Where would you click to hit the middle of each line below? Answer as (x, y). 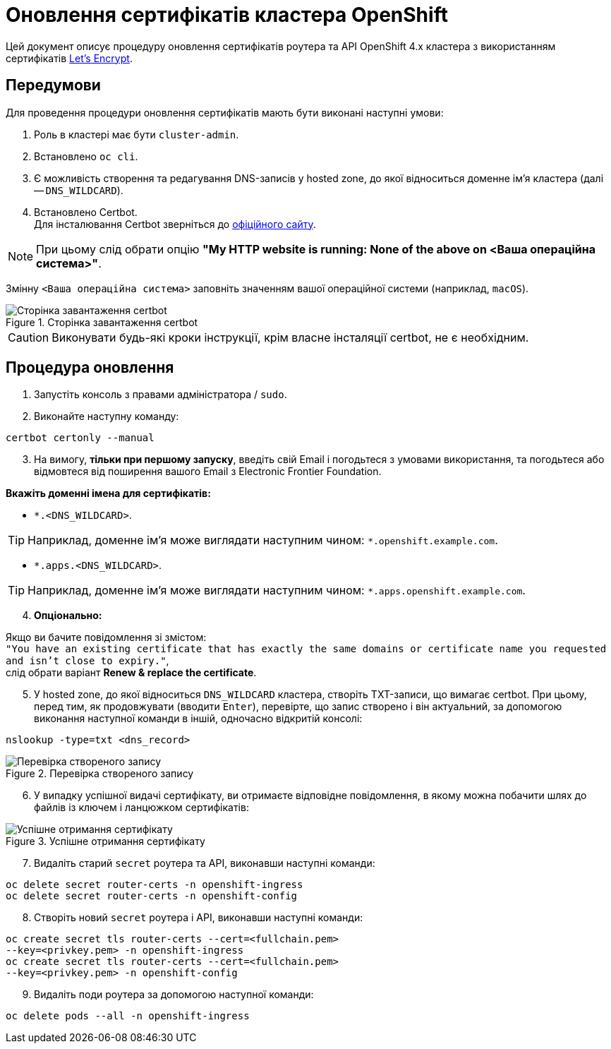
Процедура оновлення (90, 368)
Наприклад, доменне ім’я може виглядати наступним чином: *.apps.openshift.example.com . (277, 591)
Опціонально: (68, 616)
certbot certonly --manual (80, 438)
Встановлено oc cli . (86, 156)
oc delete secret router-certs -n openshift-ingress (155, 885)
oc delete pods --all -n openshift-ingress (128, 1016)
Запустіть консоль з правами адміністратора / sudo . (161, 395)
